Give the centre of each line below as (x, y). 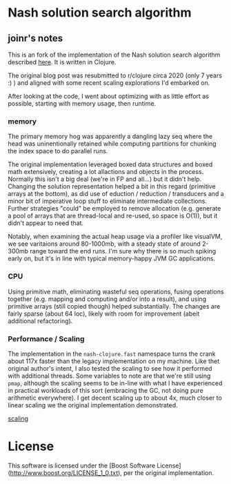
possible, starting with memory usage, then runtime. (82, 104)
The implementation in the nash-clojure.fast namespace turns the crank (112, 354)
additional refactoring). (40, 321)
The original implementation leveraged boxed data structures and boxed (110, 164)
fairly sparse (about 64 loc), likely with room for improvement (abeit (104, 313)
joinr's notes (36, 38)
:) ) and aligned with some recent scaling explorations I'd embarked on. (109, 83)
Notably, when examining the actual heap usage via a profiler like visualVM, (115, 237)
